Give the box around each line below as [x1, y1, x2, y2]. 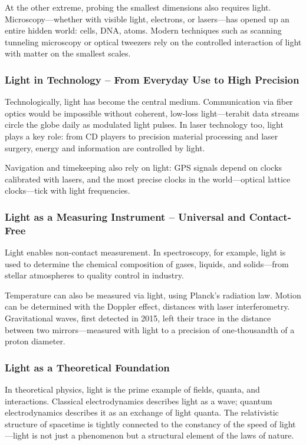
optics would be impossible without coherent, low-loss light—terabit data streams [5, 107, 300, 119]
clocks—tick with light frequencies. [5, 184, 130, 197]
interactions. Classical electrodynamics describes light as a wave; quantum [5, 394, 272, 407]
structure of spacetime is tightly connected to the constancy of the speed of [5, 417, 277, 430]
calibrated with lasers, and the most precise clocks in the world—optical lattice [5, 172, 291, 185]
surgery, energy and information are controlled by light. [5, 141, 205, 154]
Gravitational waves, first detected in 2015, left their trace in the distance [5, 312, 271, 324]
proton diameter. [5, 335, 65, 347]
